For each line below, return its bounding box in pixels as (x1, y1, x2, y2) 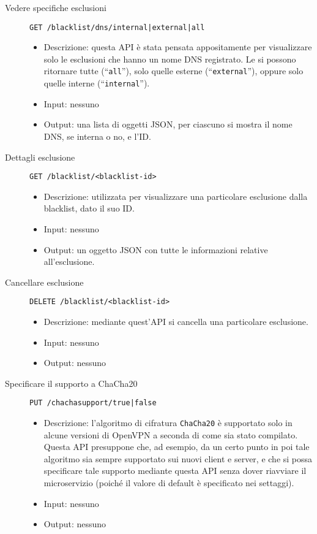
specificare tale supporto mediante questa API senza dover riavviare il (43, 464, 307, 477)
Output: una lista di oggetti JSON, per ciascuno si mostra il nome (43, 118, 293, 131)
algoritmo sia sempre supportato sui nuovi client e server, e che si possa (43, 452, 313, 465)
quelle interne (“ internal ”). (43, 77, 150, 90)
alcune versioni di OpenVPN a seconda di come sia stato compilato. (43, 428, 298, 441)
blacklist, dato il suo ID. (43, 202, 135, 215)
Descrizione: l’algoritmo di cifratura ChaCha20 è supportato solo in (43, 416, 293, 429)
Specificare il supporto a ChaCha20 (5, 376, 138, 389)
